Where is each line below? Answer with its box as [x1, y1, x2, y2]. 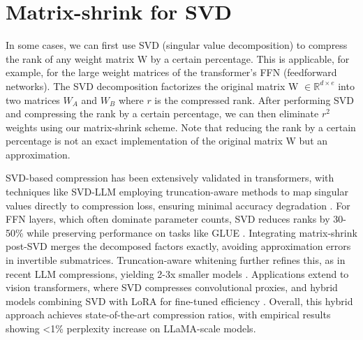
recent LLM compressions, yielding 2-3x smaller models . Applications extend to [6, 266, 349, 281]
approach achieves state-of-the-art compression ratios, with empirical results [6, 307, 331, 322]
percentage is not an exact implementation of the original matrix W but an [6, 133, 328, 148]
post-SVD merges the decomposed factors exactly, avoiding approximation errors [6, 239, 351, 253]
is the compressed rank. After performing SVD [154, 92, 355, 107]
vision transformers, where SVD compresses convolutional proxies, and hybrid [6, 280, 338, 295]
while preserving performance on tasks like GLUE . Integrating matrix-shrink [27, 225, 357, 239]
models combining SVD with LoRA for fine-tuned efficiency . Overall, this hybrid [6, 293, 353, 308]
